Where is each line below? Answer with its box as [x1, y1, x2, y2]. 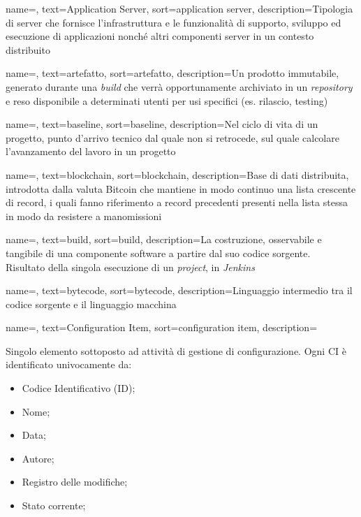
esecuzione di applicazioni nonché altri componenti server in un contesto [6, 29, 314, 43]
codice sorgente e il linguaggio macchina [6, 296, 177, 311]
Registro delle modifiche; [22, 474, 128, 489]
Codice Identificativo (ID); [22, 381, 135, 395]
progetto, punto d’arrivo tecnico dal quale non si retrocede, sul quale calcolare [6, 130, 339, 145]
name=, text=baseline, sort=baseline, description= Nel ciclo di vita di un [6, 117, 318, 131]
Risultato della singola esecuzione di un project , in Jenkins [6, 259, 255, 274]
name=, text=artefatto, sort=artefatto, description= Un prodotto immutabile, [6, 66, 339, 80]
